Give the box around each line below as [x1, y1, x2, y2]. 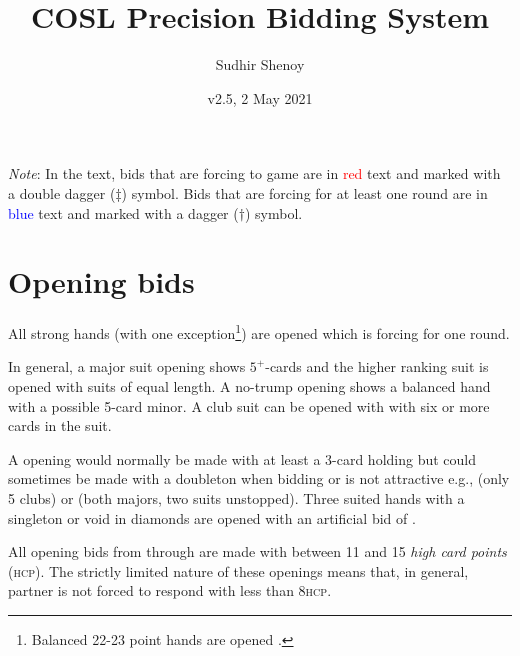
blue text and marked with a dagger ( [8, 202, 239, 223]
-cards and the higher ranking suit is [265, 356, 489, 377]
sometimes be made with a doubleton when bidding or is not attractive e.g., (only [8, 468, 510, 489]
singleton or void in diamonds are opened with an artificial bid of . [8, 507, 416, 528]
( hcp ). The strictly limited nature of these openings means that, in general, [8, 560, 469, 581]
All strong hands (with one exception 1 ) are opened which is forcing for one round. [8, 320, 510, 343]
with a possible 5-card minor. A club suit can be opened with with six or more [8, 395, 490, 416]
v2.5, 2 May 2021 [207, 87, 313, 108]
